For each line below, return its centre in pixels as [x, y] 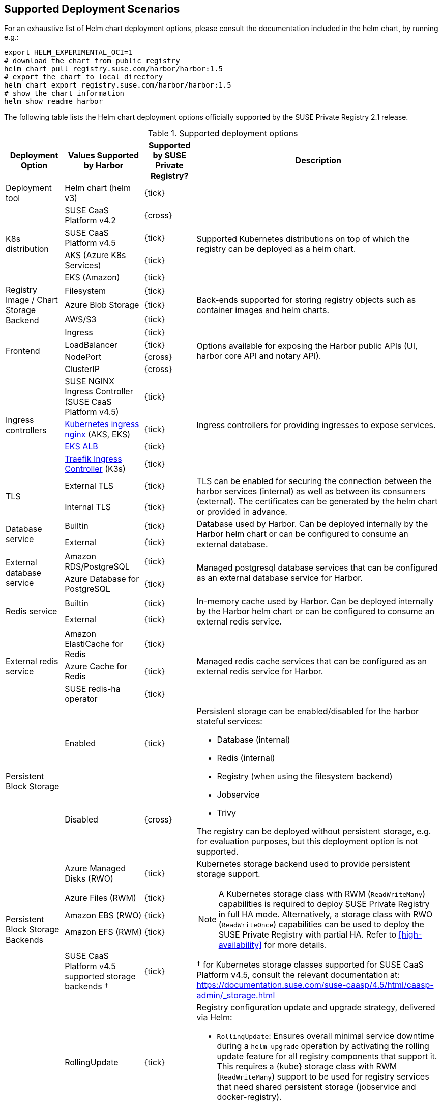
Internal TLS [88, 507]
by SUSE [169, 155]
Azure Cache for [96, 667]
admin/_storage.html [236, 995]
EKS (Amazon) [92, 278]
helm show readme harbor [53, 102]
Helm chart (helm [98, 188]
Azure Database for [102, 579]
